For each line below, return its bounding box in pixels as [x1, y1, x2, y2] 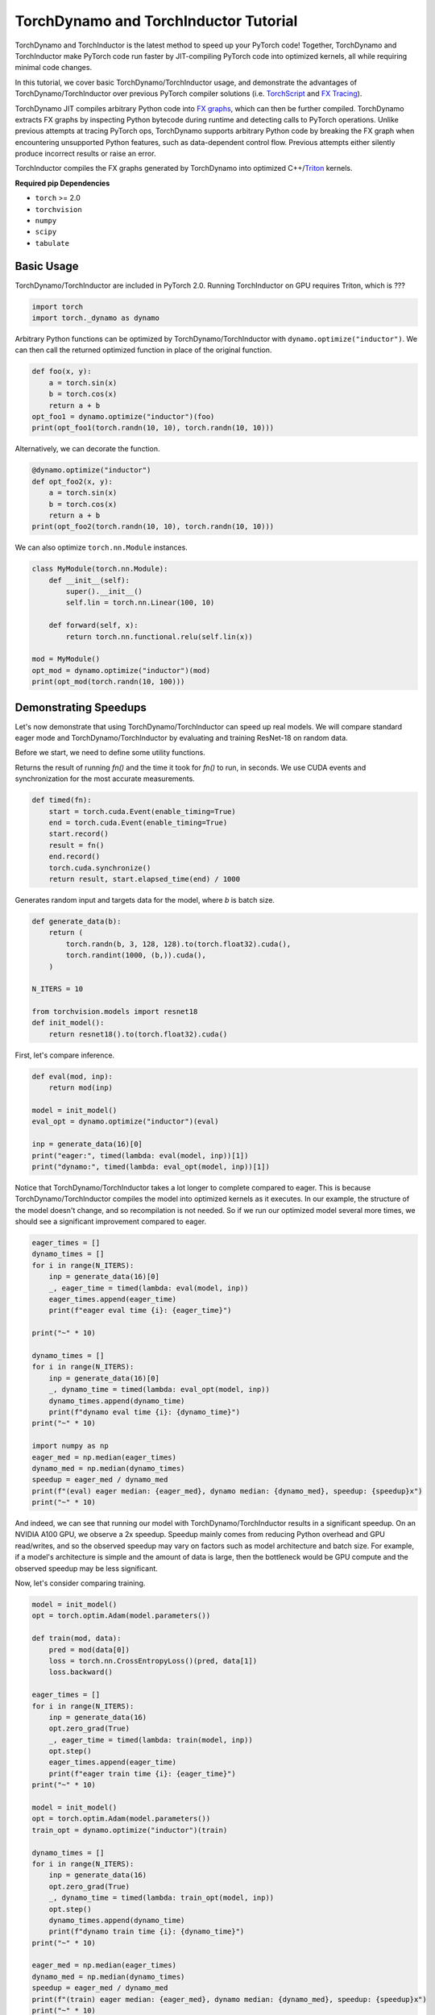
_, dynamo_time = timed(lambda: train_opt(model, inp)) [48, 1893, 275, 1902]
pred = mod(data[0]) [48, 1645, 130, 1654]
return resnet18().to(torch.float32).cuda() [48, 1029, 228, 1039]
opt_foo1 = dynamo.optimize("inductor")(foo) [31, 412, 215, 421]
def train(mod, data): [31, 1634, 122, 1643]
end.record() [48, 852, 101, 862]
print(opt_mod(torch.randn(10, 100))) [31, 677, 185, 687]
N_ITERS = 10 [31, 984, 84, 994]
